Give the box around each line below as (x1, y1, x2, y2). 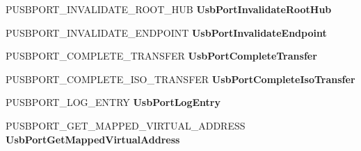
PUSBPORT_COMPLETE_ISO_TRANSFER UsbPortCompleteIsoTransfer (6, 71, 355, 86)
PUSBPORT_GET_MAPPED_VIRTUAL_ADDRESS (6, 118, 246, 132)
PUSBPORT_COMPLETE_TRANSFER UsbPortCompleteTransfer (6, 48, 317, 63)
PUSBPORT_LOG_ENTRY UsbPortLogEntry (6, 95, 220, 109)
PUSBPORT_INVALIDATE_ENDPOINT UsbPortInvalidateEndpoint (6, 25, 327, 39)
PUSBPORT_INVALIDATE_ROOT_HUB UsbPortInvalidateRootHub (6, 2, 332, 16)
